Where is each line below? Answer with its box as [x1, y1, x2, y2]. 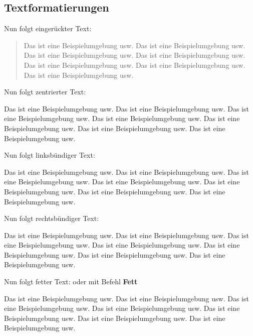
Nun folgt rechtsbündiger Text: [4, 213, 99, 223]
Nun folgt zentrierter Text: [4, 86, 86, 97]
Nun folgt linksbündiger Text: [4, 150, 95, 160]
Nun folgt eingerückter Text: [4, 23, 92, 34]
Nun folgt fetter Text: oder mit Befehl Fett [4, 276, 138, 287]
